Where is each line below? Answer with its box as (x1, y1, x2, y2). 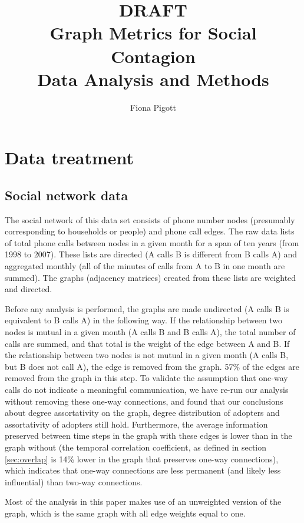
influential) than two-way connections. (5, 475, 143, 488)
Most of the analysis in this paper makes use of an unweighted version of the (5, 495, 282, 508)
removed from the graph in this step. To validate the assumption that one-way (5, 372, 288, 384)
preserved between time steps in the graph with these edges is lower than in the (5, 429, 292, 442)
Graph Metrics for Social (49, 21, 257, 45)
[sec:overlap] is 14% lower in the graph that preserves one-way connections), (5, 452, 279, 465)
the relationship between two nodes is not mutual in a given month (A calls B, (5, 349, 289, 361)
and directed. (5, 283, 52, 295)
